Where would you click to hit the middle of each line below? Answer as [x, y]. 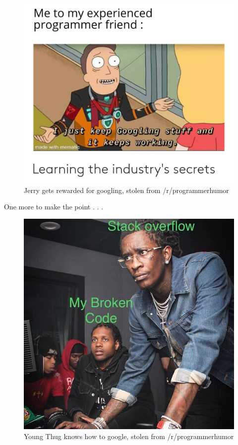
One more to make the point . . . [54, 207]
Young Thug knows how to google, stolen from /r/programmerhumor [129, 436]
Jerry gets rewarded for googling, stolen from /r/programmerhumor [126, 190]
